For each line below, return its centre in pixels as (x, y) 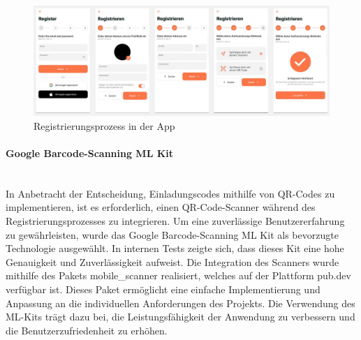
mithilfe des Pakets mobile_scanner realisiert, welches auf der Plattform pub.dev (178, 275)
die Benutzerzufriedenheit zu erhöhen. (87, 330)
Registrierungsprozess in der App (104, 125)
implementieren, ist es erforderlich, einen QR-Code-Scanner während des (161, 207)
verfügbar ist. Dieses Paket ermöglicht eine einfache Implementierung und (163, 289)
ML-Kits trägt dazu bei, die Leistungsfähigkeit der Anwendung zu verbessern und (180, 317)
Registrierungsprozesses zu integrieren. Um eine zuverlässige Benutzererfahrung (175, 220)
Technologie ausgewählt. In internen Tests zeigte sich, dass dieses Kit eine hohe (175, 248)
